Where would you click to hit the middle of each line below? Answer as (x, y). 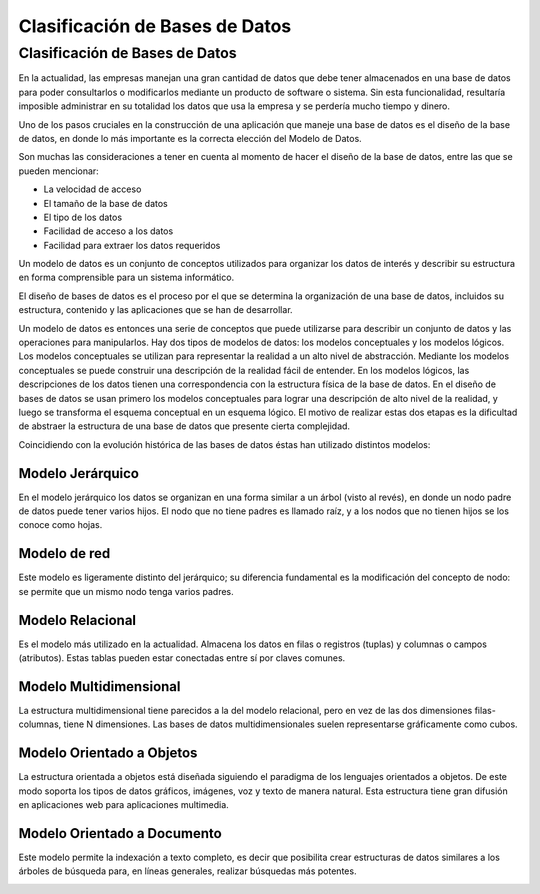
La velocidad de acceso (92, 189)
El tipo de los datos (83, 217)
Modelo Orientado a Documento (120, 833)
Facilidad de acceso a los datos (108, 231)
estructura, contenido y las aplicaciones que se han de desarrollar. (156, 310)
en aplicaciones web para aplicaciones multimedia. (123, 805)
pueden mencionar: (58, 171)
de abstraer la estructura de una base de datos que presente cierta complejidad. (184, 426)
